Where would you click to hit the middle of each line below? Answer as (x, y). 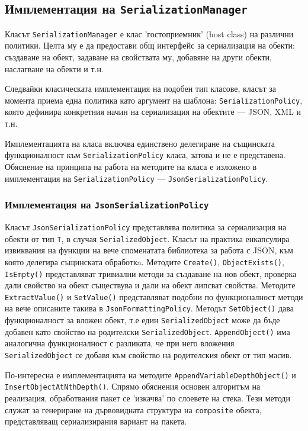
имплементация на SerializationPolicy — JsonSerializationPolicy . (137, 178)
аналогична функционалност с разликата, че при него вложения (120, 343)
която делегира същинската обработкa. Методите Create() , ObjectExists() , (145, 261)
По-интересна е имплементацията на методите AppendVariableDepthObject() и (150, 374)
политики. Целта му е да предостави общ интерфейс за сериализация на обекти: (150, 45)
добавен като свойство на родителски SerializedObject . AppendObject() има (147, 331)
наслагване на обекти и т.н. (54, 68)
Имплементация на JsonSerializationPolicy (107, 205)
